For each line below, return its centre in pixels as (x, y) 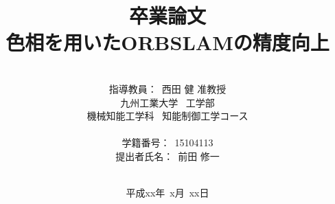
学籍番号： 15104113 (167, 143)
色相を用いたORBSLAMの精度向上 (167, 42)
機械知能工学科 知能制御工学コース (167, 116)
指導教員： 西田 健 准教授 (167, 88)
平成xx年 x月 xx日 (167, 193)
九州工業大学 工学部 (167, 102)
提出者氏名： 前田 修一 (167, 156)
